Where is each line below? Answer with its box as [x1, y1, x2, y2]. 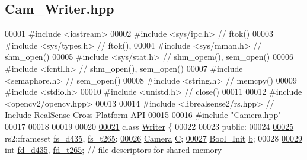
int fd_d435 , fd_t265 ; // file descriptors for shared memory [5, 143, 222, 156]
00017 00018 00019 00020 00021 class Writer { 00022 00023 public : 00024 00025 [5, 120, 294, 132]
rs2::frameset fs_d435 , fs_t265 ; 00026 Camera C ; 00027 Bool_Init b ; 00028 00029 [5, 132, 302, 144]
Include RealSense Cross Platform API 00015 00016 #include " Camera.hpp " [5, 108, 282, 121]
